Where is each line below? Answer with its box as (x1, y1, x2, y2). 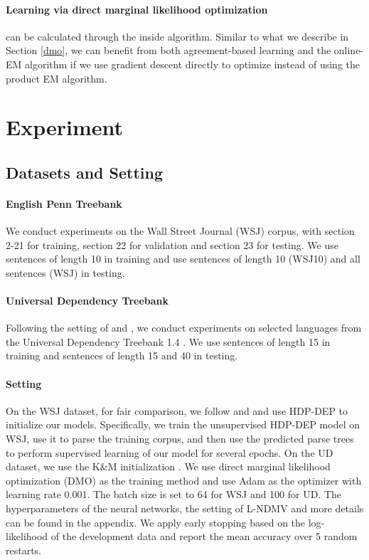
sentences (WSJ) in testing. (6, 265, 125, 280)
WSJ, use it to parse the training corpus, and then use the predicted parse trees (6, 431, 354, 446)
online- (333, 43, 364, 58)
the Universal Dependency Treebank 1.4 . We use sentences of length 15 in (6, 334, 331, 349)
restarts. (6, 542, 42, 557)
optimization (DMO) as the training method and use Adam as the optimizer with (6, 472, 362, 487)
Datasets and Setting (6, 161, 164, 183)
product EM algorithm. (6, 70, 107, 85)
